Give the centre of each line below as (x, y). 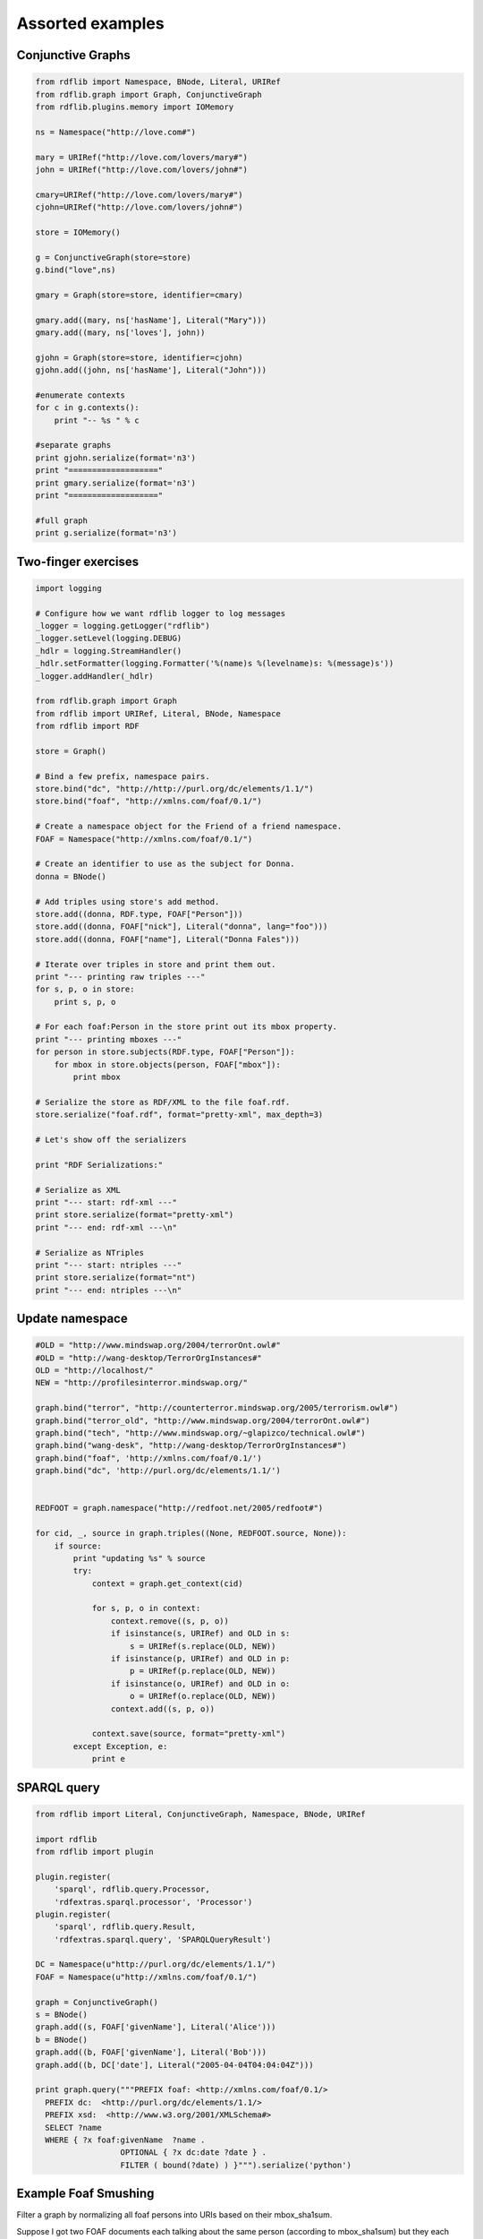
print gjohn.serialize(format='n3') (116, 458)
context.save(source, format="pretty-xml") (189, 1734)
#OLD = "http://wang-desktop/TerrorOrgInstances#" (149, 1358)
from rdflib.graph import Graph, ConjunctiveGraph (149, 94)
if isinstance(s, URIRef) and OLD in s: (200, 1634)
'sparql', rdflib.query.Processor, (132, 1889)
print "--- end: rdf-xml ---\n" (106, 1227)
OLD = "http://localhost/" (94, 1371)
